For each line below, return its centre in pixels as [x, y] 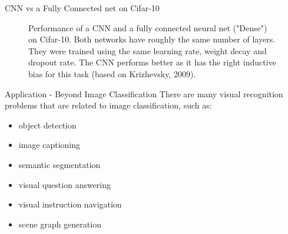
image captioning [49, 145]
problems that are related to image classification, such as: [108, 105]
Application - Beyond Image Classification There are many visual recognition [144, 93]
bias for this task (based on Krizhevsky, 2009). [112, 73]
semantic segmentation [59, 164]
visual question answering [65, 184]
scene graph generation [60, 224]
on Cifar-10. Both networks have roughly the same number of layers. [152, 39]
